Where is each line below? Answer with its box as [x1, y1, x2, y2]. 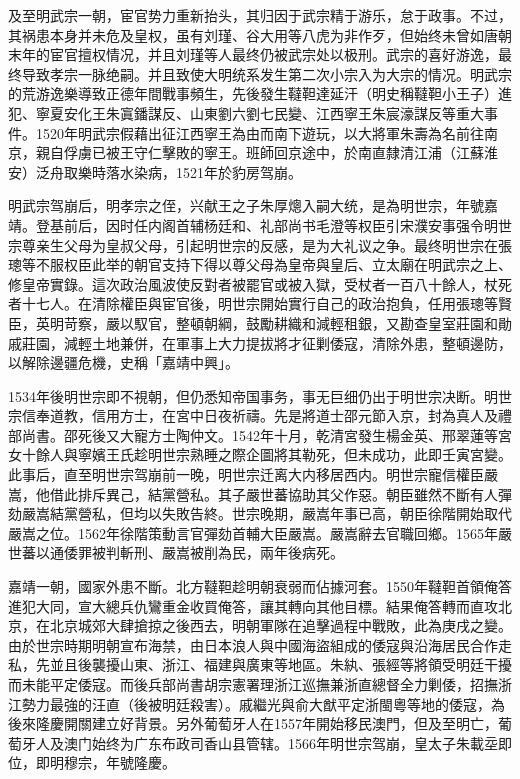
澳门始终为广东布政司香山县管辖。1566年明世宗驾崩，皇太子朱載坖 [63, 732, 498, 753]
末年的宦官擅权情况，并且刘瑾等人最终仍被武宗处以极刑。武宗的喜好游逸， [8, 44, 498, 65]
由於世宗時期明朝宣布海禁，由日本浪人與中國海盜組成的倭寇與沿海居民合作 [8, 634, 498, 655]
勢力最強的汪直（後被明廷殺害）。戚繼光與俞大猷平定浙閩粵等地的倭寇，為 [21, 693, 505, 714]
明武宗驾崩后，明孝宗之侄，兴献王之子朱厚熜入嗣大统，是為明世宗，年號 [8, 195, 484, 216]
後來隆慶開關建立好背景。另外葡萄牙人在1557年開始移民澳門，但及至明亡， [8, 713, 498, 734]
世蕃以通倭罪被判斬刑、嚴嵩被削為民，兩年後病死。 [8, 542, 344, 563]
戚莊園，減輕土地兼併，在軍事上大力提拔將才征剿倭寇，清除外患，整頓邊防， [8, 332, 512, 353]
